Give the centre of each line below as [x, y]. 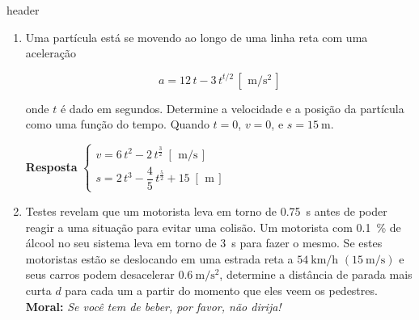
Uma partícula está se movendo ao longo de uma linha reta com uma [197, 37]
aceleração [51, 53]
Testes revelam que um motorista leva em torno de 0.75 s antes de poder [206, 211]
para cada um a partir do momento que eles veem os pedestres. [221, 290]
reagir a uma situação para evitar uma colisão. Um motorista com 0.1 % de [213, 227]
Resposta [51, 166]
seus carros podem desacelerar [100, 274]
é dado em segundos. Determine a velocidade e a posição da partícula [232, 108]
